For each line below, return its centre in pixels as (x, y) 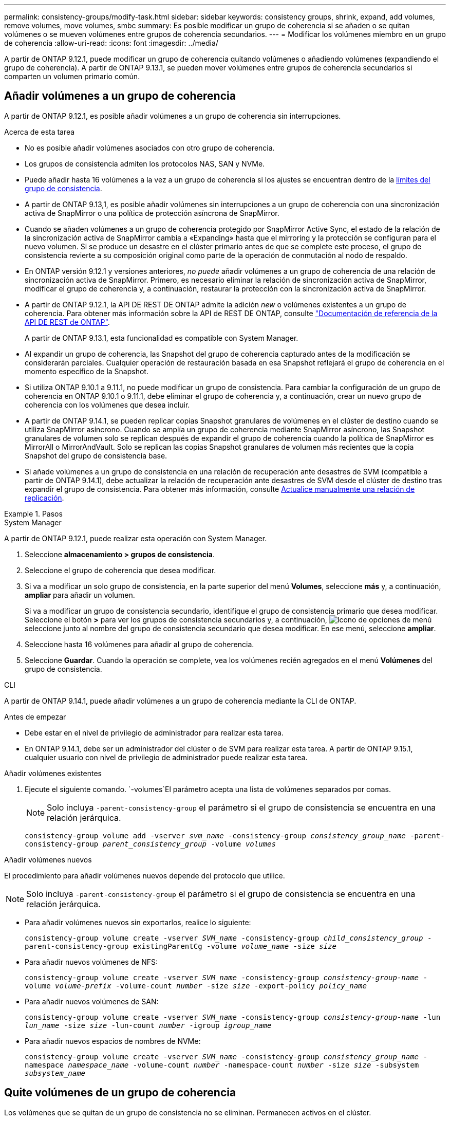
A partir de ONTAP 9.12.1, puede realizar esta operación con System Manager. (136, 538)
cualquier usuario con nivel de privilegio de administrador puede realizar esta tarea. (166, 757)
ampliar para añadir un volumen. (80, 595)
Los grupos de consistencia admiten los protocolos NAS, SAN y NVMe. (145, 163)
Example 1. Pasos (33, 513)
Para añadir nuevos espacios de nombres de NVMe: (113, 1041)
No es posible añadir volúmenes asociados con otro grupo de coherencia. (150, 148)
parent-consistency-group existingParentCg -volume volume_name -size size (181, 946)
